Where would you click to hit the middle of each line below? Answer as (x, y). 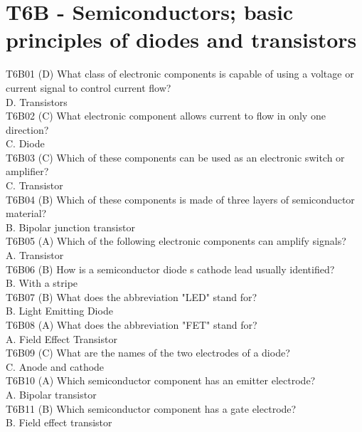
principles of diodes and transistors (181, 39)
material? (26, 213)
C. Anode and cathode (55, 366)
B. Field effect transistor (59, 422)
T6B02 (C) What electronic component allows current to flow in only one (166, 116)
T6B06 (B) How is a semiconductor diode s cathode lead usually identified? (170, 269)
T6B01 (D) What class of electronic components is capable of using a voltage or (180, 74)
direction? (27, 129)
